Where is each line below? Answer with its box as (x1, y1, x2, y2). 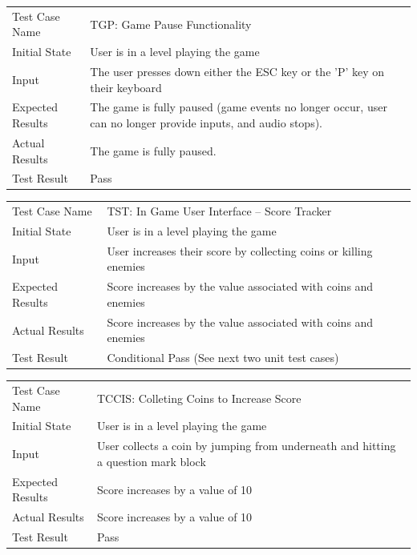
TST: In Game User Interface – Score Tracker (107, 203, 332, 219)
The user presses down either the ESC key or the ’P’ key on (90, 63, 385, 80)
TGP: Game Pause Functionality (90, 15, 252, 32)
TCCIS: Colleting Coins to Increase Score (96, 389, 302, 406)
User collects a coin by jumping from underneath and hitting (96, 437, 396, 454)
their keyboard (90, 78, 162, 95)
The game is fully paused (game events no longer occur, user (90, 99, 387, 115)
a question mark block (96, 452, 206, 469)
